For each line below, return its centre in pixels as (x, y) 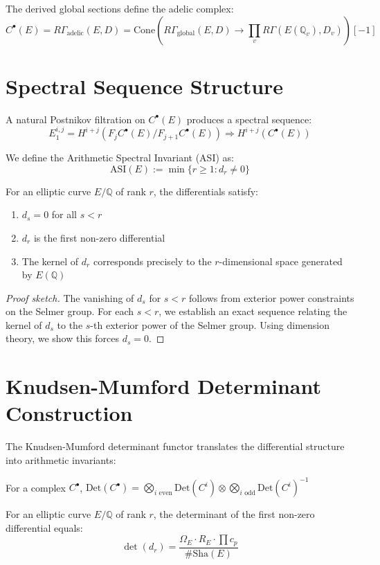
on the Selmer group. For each (70, 311)
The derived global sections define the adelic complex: (120, 8)
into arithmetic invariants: (61, 459)
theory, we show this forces (63, 338)
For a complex (36, 487)
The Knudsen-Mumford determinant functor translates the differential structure (175, 446)
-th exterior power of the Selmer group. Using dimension (210, 324)
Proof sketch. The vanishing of (70, 297)
